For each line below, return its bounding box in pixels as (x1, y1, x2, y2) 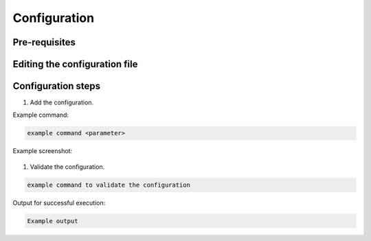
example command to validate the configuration (27, 181, 190, 189)
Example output (27, 217, 78, 225)
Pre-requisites (12, 36, 76, 48)
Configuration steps (12, 80, 101, 92)
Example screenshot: (12, 147, 72, 155)
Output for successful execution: (12, 198, 106, 207)
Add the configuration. (30, 98, 94, 106)
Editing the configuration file (12, 58, 138, 70)
